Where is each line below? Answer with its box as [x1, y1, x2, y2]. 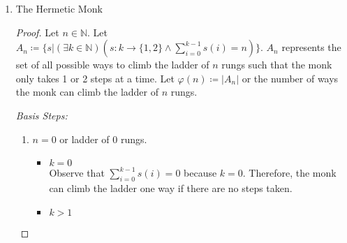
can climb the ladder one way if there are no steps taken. [49, 180, 293, 195]
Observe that [49, 165, 105, 180]
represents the [281, 40, 341, 54]
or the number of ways [242, 71, 339, 85]
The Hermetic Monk [15, 1, 103, 15]
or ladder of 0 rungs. [59, 131, 147, 146]
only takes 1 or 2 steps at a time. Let [15, 71, 175, 85]
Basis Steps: [15, 108, 68, 122]
